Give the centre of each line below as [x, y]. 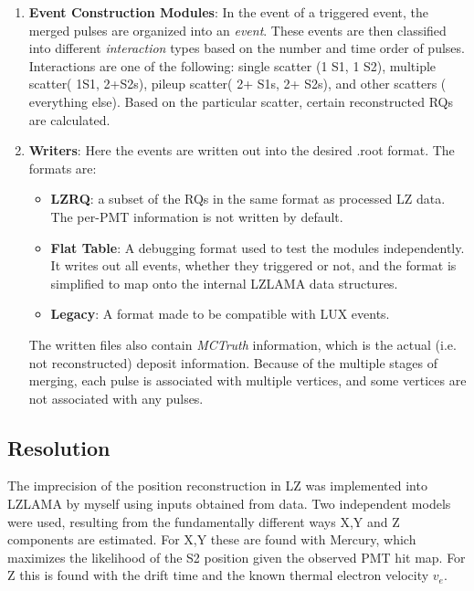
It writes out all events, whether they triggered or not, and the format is [253, 265]
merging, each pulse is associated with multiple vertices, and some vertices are [248, 380]
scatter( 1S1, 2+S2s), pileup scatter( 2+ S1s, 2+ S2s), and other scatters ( [237, 84]
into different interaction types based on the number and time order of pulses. [247, 48]
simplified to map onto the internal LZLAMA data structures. [224, 283]
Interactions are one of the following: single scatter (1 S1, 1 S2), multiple [232, 65]
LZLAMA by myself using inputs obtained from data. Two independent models [229, 504]
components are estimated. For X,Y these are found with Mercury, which [212, 539]
